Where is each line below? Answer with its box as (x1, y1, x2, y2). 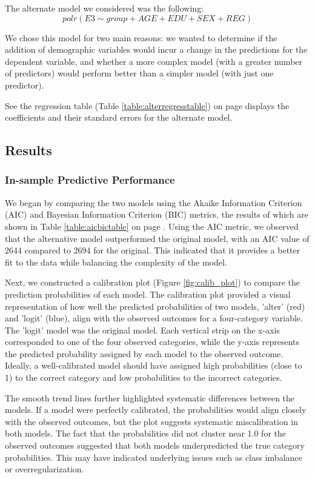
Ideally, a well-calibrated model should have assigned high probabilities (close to (5, 359, 302, 372)
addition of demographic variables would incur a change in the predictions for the (5, 43, 308, 56)
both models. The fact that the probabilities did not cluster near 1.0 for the (5, 427, 286, 440)
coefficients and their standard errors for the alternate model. (5, 111, 233, 124)
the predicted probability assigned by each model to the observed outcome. (5, 347, 283, 360)
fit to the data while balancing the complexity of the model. (5, 255, 227, 268)
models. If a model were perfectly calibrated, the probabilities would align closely (5, 403, 307, 416)
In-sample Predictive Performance (5, 172, 175, 187)
